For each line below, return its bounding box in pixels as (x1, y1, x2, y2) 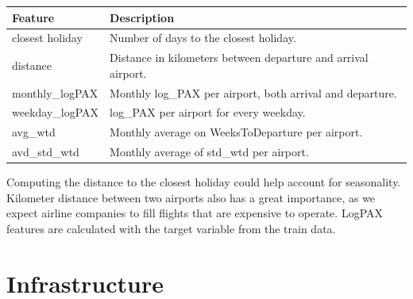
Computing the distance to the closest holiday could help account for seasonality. (6, 174, 401, 190)
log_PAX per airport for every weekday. (110, 104, 306, 121)
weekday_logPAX (12, 104, 99, 121)
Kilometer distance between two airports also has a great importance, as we (6, 189, 376, 205)
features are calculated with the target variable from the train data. (6, 220, 336, 237)
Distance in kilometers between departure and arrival (110, 49, 369, 66)
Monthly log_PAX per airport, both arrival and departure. (110, 84, 397, 101)
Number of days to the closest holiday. (110, 29, 296, 46)
